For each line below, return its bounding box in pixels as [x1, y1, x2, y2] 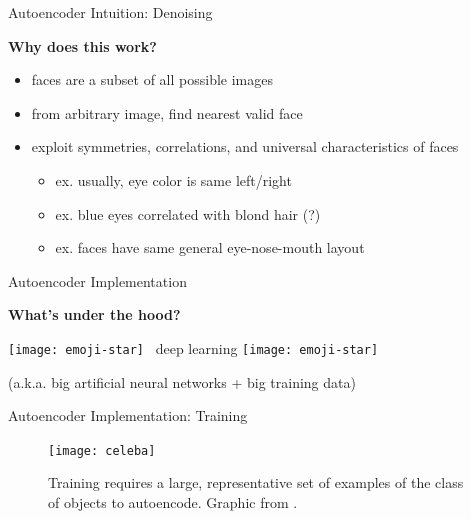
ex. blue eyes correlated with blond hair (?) [55, 203, 321, 224]
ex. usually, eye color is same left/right [55, 169, 292, 190]
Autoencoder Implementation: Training [8, 405, 248, 426]
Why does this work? [8, 35, 157, 56]
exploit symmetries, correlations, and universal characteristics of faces [31, 136, 459, 157]
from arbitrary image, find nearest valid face [31, 102, 303, 123]
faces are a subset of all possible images [31, 69, 273, 90]
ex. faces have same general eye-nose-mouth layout [55, 237, 365, 258]
